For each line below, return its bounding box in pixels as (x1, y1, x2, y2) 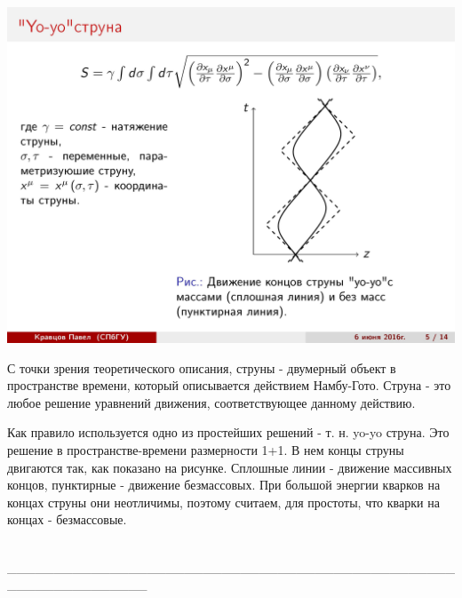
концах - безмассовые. (7, 510, 127, 529)
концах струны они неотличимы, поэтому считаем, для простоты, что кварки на (7, 492, 440, 511)
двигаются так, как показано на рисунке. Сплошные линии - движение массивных (7, 458, 452, 476)
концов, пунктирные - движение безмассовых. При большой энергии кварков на (7, 475, 441, 494)
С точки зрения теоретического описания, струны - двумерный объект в (7, 358, 396, 377)
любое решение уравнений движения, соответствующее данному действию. (7, 393, 416, 411)
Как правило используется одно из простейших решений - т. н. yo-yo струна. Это (7, 423, 450, 442)
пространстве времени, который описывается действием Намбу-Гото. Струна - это (7, 376, 451, 395)
